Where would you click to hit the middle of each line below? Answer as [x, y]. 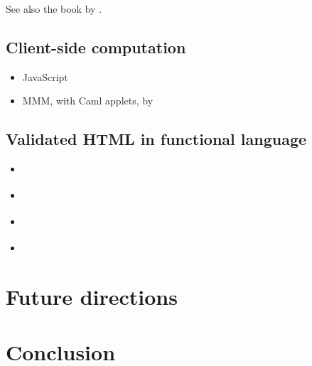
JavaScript [45, 76]
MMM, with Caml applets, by [88, 101]
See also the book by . [54, 9]
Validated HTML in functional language [156, 139]
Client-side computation [96, 47]
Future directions [92, 297]
